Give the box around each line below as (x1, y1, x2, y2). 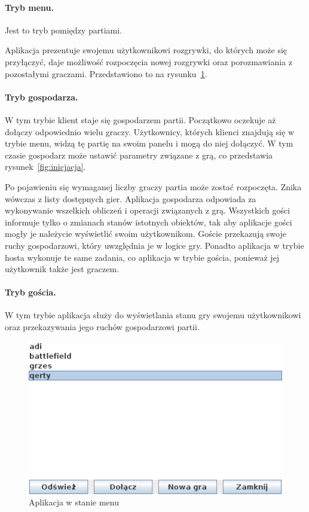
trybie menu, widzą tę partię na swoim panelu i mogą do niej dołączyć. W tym (5, 137, 293, 150)
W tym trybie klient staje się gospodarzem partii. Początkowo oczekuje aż (5, 113, 276, 126)
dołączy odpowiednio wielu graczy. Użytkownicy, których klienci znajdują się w (5, 125, 294, 138)
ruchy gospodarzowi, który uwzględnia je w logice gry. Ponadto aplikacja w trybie (5, 239, 304, 251)
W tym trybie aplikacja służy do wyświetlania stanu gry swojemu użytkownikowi (5, 309, 301, 321)
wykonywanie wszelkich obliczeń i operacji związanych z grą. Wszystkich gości (5, 204, 290, 217)
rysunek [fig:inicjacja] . (5, 160, 86, 173)
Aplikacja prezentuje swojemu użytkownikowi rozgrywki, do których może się (5, 44, 287, 56)
